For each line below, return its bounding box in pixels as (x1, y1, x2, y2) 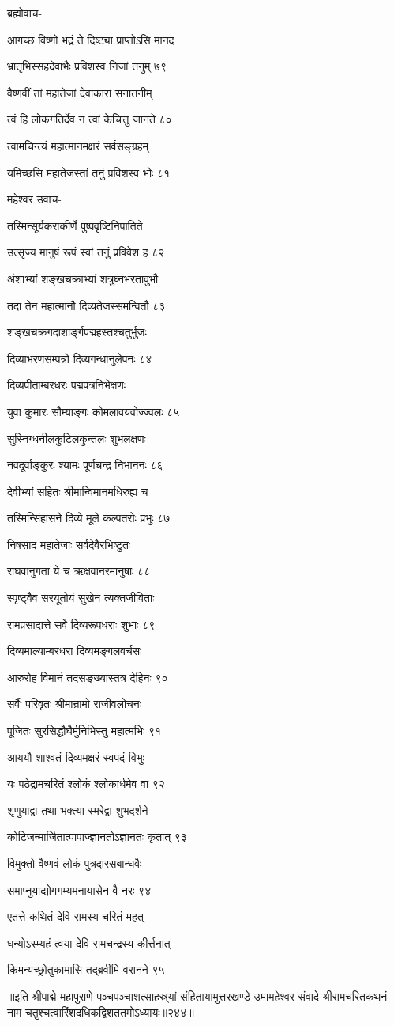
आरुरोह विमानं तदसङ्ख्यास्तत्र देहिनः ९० (7, 668, 168, 685)
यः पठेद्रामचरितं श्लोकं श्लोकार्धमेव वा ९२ (7, 775, 165, 792)
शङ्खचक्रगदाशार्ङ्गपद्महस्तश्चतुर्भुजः (7, 324, 147, 340)
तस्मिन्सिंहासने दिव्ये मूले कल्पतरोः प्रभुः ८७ (7, 509, 171, 526)
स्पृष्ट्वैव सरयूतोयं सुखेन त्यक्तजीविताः (7, 589, 155, 606)
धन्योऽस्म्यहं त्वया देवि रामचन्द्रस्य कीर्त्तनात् (7, 934, 171, 951)
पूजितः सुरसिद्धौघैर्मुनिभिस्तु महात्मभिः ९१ (7, 722, 162, 739)
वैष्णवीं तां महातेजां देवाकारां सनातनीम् (7, 84, 152, 100)
